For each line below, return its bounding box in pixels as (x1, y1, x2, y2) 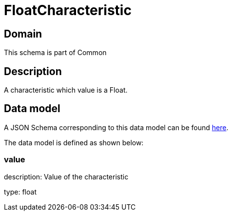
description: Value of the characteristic (4, 172, 129, 181)
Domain (4, 27, 42, 40)
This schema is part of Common (4, 48, 107, 57)
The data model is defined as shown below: (4, 138, 144, 147)
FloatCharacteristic (4, 2, 132, 19)
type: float (4, 187, 37, 196)
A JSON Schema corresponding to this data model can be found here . (4, 123, 229, 132)
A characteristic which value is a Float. (4, 86, 128, 95)
